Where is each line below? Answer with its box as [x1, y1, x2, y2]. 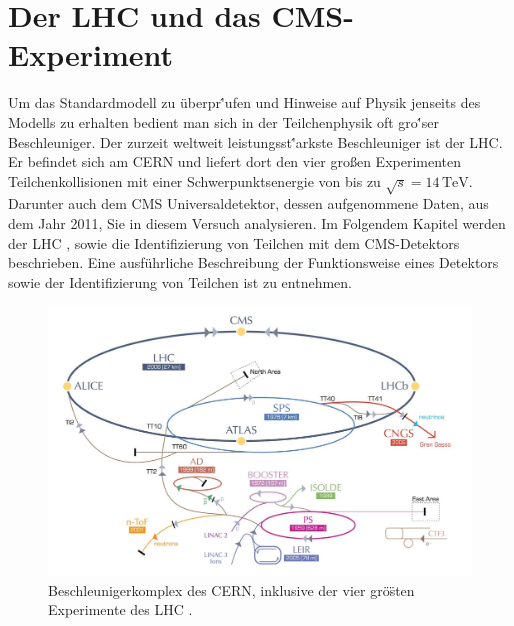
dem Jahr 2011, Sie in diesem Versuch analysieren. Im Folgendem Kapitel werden [8, 213, 506, 234]
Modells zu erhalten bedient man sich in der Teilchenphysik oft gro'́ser [8, 111, 439, 132]
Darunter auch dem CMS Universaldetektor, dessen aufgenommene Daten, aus [8, 193, 489, 214]
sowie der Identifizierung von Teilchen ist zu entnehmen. [8, 271, 353, 292]
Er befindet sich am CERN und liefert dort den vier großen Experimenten [8, 151, 462, 172]
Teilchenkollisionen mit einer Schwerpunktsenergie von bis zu [8, 170, 381, 191]
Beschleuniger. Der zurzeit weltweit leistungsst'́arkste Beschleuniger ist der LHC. [8, 131, 503, 152]
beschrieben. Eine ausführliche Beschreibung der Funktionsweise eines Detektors [8, 252, 499, 273]
